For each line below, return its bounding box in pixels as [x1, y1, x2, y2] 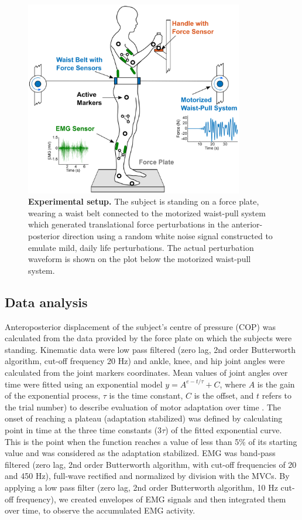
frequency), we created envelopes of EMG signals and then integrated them [16, 492, 286, 505]
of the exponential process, [5, 389, 101, 402]
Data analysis [5, 293, 88, 311]
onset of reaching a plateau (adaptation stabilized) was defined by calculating [5, 412, 283, 424]
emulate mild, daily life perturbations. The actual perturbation [28, 241, 254, 253]
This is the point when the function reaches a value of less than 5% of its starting [5, 435, 297, 447]
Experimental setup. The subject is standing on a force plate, [28, 195, 259, 208]
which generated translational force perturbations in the [28, 218, 229, 230]
